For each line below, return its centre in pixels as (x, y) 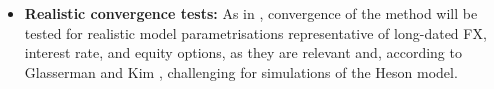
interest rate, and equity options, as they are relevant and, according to (243, 52)
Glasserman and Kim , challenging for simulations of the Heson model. (241, 71)
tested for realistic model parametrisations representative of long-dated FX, (255, 32)
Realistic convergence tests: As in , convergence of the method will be (251, 13)
